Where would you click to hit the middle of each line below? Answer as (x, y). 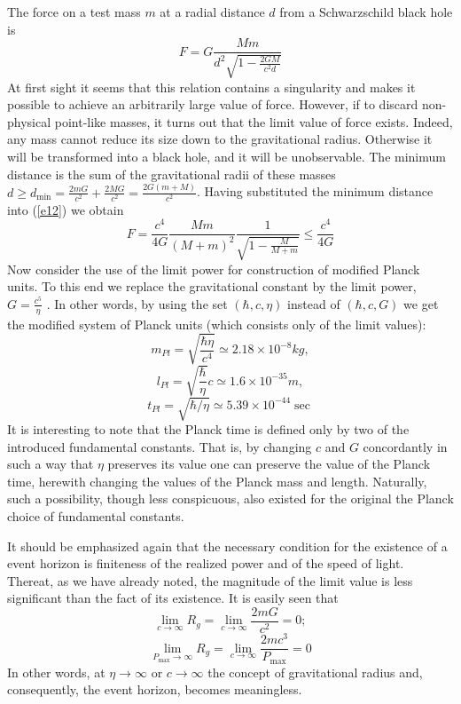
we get (421, 303)
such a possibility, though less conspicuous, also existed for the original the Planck (230, 498)
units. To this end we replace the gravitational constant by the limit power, (212, 286)
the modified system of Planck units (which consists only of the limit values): (217, 324)
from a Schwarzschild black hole (366, 12)
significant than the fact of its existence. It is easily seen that (173, 598)
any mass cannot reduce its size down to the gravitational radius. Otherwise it (220, 139)
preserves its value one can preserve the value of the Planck (269, 464)
